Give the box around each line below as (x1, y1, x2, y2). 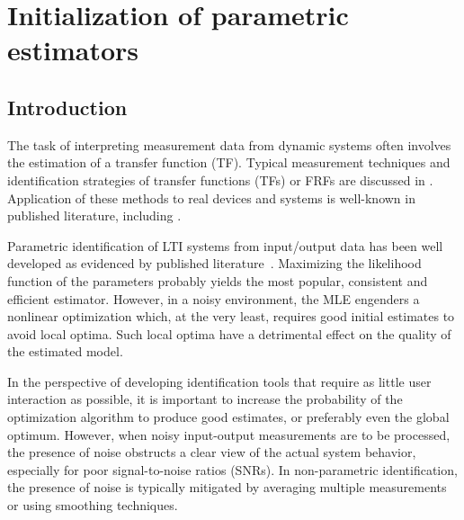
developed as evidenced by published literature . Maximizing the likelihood (7, 254, 422, 273)
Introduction (7, 93, 128, 121)
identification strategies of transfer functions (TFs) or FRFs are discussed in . (7, 170, 433, 189)
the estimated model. (7, 342, 123, 361)
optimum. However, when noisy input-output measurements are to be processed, (7, 425, 451, 444)
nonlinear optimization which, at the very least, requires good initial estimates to (7, 307, 455, 326)
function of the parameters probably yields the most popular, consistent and (7, 271, 428, 290)
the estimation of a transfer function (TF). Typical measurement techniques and (7, 153, 451, 172)
